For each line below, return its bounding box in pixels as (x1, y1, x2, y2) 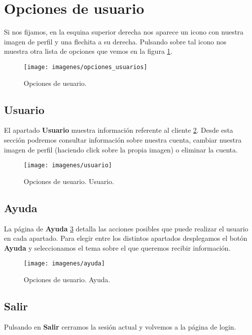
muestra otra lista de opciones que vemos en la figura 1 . (4, 46, 173, 56)
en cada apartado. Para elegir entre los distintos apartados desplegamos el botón (4, 233, 248, 243)
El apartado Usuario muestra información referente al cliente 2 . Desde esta (4, 125, 233, 135)
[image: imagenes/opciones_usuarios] (24, 63, 147, 71)
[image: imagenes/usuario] (24, 162, 112, 169)
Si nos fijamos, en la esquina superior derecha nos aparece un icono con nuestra (4, 27, 244, 37)
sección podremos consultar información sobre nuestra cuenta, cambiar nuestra (4, 134, 242, 145)
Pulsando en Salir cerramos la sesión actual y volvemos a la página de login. (4, 321, 236, 332)
